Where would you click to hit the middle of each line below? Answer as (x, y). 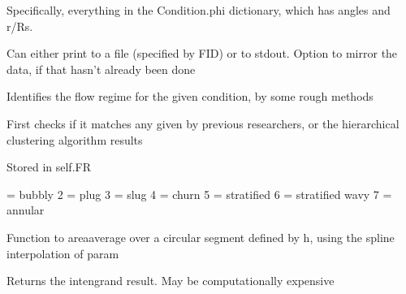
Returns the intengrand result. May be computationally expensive (171, 281)
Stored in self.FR (49, 167)
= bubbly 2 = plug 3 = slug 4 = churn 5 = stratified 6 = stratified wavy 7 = (199, 194)
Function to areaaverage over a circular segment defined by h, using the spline (201, 237)
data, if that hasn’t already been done (101, 69)
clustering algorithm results (75, 139)
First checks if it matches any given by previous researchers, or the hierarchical (203, 123)
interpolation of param (63, 253)
